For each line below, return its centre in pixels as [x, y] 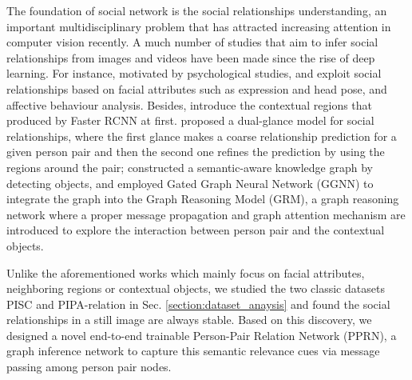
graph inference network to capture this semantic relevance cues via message [193, 351]
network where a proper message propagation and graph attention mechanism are [206, 214]
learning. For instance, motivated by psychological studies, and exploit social [194, 73]
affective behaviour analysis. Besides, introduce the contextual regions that [190, 104]
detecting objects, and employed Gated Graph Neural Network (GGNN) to [190, 183]
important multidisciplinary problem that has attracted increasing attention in [199, 26]
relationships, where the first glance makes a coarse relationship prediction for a [202, 136]
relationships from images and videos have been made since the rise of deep [191, 57]
